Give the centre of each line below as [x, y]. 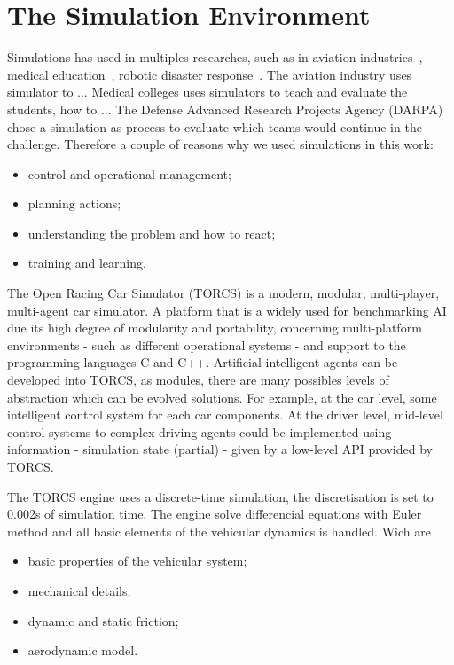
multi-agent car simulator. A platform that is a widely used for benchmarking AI [227, 310]
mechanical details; [79, 590]
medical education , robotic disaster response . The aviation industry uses [210, 74]
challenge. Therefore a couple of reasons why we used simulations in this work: [220, 144]
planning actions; [74, 203]
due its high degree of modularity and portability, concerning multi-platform [215, 328]
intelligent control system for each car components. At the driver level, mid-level [225, 415]
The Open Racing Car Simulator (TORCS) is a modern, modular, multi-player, [223, 293]
